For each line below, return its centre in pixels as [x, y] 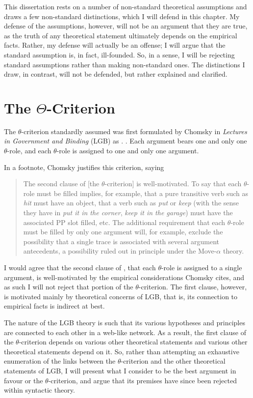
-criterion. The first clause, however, [193, 287]
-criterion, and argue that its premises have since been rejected [142, 380]
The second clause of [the [61, 184]
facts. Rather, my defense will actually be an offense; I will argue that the [115, 45]
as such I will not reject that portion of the [69, 287]
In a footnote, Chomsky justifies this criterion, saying [84, 167]
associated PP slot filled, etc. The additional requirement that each [124, 222]
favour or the [24, 380]
